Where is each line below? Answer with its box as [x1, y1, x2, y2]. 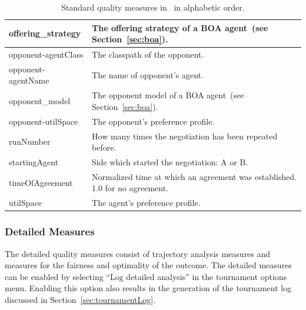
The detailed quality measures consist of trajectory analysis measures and [5, 247, 271, 259]
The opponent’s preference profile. [92, 115, 215, 127]
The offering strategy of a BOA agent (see [92, 21, 268, 34]
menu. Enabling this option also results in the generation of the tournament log [5, 282, 292, 294]
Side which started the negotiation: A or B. [92, 156, 248, 168]
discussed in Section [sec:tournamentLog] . [5, 294, 156, 305]
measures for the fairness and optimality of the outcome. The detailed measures [5, 259, 292, 271]
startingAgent [9, 156, 59, 168]
